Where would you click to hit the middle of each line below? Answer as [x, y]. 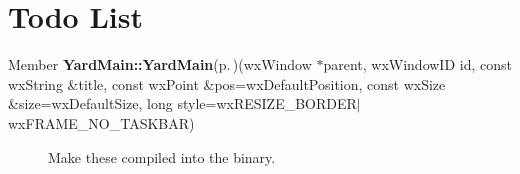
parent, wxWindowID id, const [417, 64]
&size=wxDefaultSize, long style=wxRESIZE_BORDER [182, 103]
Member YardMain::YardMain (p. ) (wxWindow [160, 64]
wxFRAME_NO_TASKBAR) [101, 122]
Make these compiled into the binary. [162, 156]
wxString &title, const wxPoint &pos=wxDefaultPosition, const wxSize [227, 83]
